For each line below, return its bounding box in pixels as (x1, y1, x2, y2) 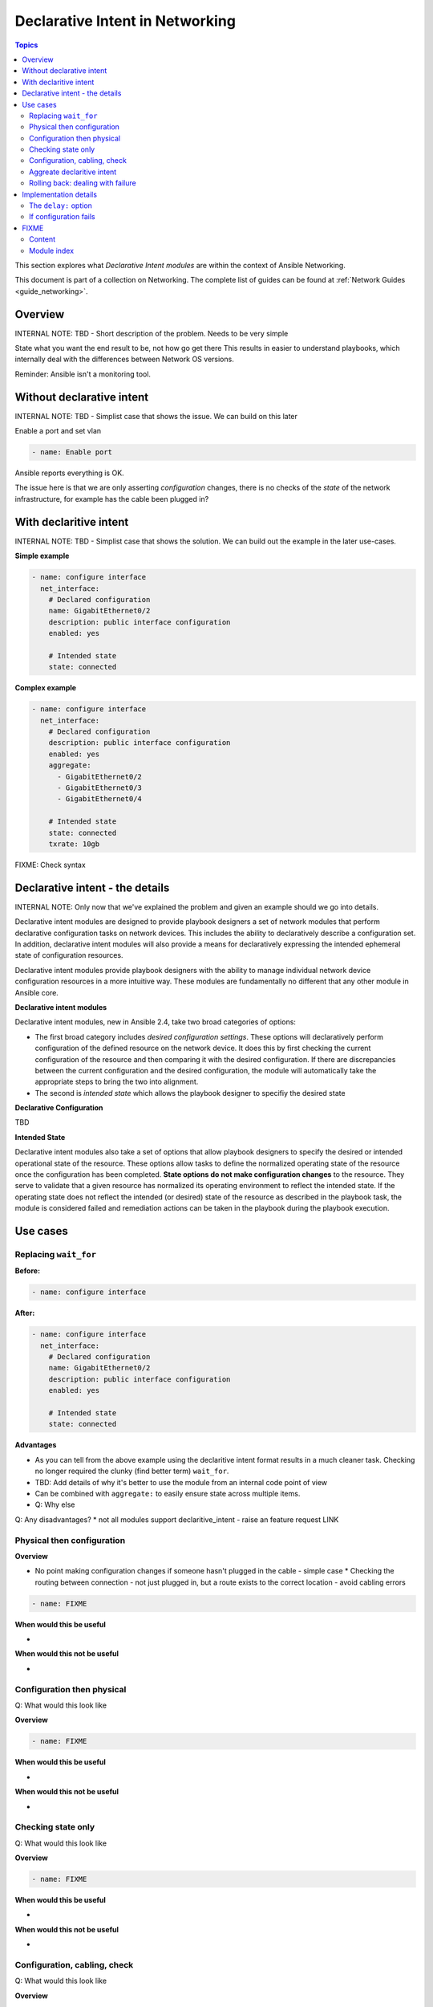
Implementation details (22, 189, 98, 199)
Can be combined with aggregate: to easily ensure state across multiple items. (34, 1488, 301, 1498)
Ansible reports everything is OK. (14, 468, 124, 478)
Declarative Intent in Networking (14, 12, 237, 30)
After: (14, 1309, 35, 1318)
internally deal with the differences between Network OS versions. (14, 354, 234, 364)
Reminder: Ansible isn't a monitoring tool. (14, 369, 152, 379)
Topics (14, 40, 38, 50)
